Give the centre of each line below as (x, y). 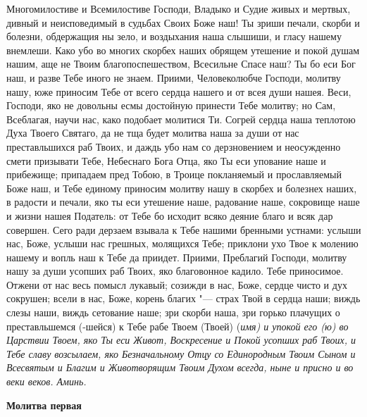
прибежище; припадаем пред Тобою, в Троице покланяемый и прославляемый (174, 174)
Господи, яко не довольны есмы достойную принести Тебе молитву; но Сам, (171, 105)
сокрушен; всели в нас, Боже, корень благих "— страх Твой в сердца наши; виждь (183, 298)
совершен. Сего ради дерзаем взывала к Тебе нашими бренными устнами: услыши (184, 229)
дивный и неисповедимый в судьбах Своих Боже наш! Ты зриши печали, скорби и (183, 22)
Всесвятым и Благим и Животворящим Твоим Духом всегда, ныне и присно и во (180, 367)
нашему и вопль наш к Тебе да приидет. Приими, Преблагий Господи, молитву (177, 257)
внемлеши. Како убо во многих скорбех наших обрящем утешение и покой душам (183, 50)
